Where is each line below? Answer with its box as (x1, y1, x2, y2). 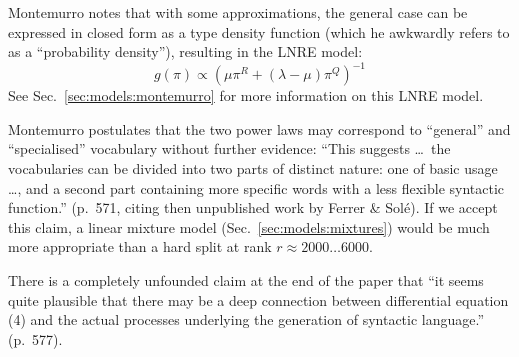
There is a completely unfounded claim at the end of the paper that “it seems (8, 270, 484, 291)
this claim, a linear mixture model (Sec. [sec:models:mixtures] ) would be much (8, 216, 490, 237)
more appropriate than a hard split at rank (8, 236, 272, 257)
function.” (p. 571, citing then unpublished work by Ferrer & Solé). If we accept (8, 197, 498, 218)
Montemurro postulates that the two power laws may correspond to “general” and (8, 118, 511, 139)
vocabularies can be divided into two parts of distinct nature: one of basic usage (8, 158, 498, 179)
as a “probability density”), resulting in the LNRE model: (8, 41, 363, 62)
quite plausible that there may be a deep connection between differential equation (8, 289, 509, 310)
